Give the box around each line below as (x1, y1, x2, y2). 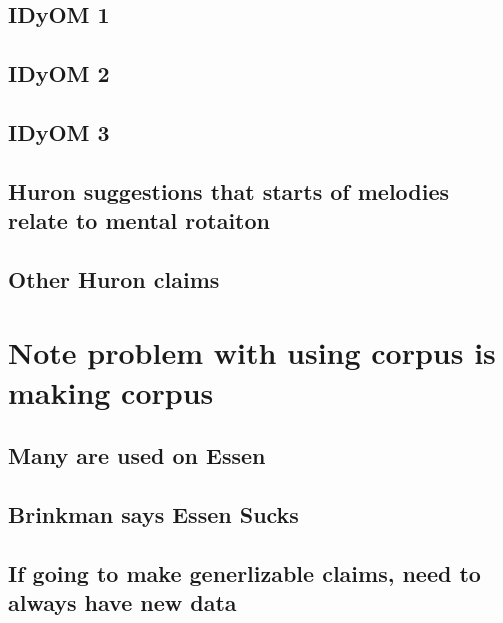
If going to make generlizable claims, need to (8, 557, 481, 588)
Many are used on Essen (8, 440, 266, 471)
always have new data (8, 587, 237, 618)
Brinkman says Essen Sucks (8, 499, 299, 530)
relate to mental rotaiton (8, 205, 270, 236)
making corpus (8, 371, 214, 412)
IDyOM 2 (8, 58, 110, 89)
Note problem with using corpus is (8, 332, 496, 373)
